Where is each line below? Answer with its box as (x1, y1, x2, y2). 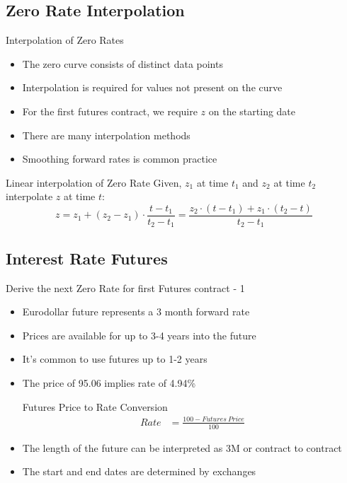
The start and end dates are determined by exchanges (22, 464, 256, 479)
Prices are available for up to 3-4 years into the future (22, 327, 256, 342)
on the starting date (208, 103, 296, 118)
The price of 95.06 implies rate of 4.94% (22, 376, 196, 390)
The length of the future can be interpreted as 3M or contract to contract (22, 440, 342, 455)
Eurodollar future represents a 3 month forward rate (22, 304, 250, 319)
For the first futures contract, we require (22, 103, 198, 118)
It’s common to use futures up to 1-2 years (22, 351, 207, 366)
